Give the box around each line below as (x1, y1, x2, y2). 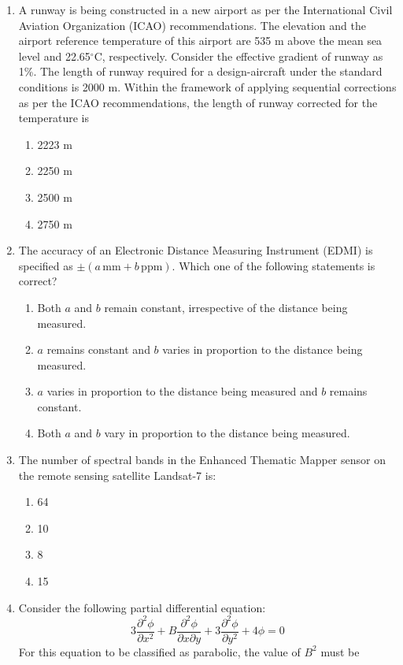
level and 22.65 (18, 47, 91, 64)
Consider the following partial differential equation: (18, 599, 266, 615)
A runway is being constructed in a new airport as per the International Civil (18, 2, 393, 17)
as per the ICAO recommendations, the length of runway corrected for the (18, 94, 378, 110)
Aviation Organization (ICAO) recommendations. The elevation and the (18, 17, 366, 33)
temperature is (18, 110, 90, 126)
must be (320, 643, 360, 659)
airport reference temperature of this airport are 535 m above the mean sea (18, 32, 383, 49)
